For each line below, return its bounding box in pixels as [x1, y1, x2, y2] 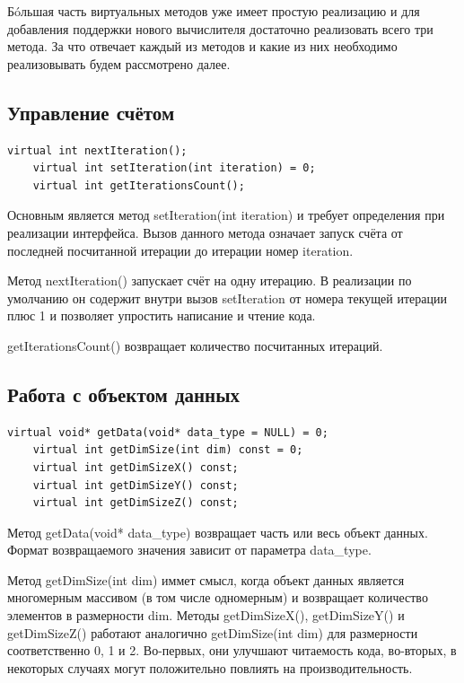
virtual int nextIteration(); [7, 144, 188, 157]
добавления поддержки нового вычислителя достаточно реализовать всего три [7, 19, 433, 38]
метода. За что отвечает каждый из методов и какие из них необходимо [7, 37, 398, 56]
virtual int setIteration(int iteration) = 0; [32, 162, 316, 175]
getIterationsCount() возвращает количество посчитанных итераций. [7, 336, 383, 355]
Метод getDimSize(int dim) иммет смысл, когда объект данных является [7, 570, 405, 589]
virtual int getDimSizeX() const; [32, 460, 239, 474]
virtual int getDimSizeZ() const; [32, 496, 239, 510]
